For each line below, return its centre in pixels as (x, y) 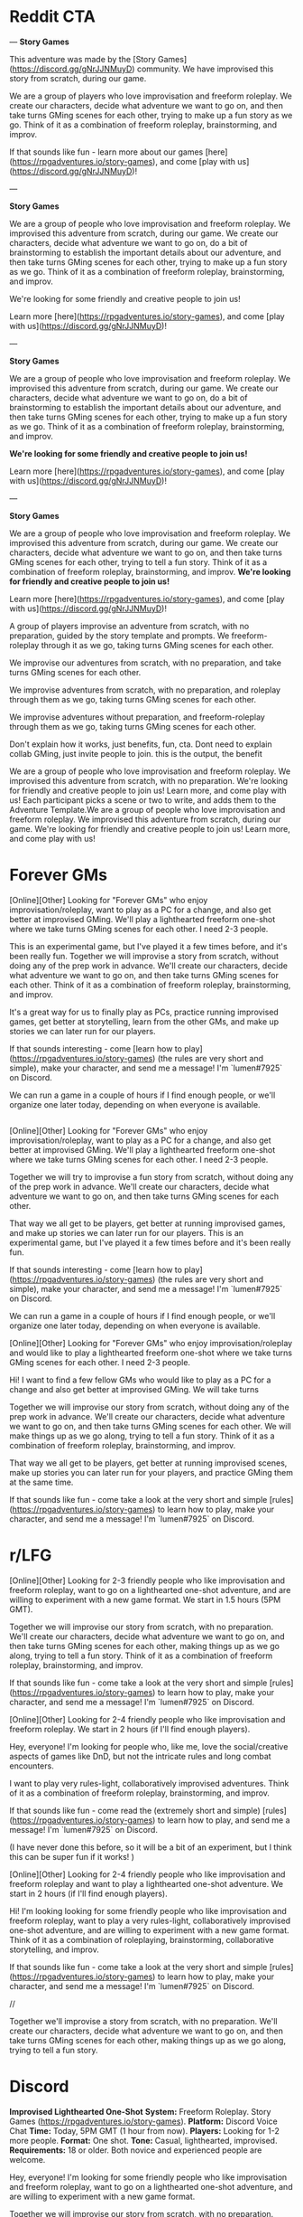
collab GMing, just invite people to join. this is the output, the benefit (136, 753)
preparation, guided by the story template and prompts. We (119, 636)
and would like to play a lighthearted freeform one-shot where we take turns (151, 1353)
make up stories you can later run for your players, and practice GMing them (151, 1473)
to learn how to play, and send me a (224, 1820)
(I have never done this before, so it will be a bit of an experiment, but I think (151, 1847)
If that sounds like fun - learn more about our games (106, 152)
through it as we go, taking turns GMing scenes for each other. (157, 645)
